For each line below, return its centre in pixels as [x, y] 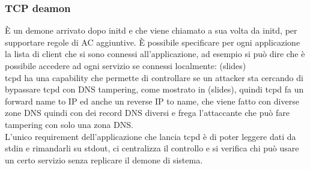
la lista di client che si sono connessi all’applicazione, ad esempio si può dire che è [155, 54]
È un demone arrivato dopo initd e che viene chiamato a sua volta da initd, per [151, 30]
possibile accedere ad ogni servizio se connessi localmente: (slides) [126, 65]
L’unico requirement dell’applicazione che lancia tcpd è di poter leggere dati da [150, 136]
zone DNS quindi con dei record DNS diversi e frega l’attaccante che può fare [147, 113]
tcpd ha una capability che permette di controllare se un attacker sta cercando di [154, 77]
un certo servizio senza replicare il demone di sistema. [104, 159]
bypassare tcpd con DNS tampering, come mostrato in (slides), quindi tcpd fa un [154, 89]
